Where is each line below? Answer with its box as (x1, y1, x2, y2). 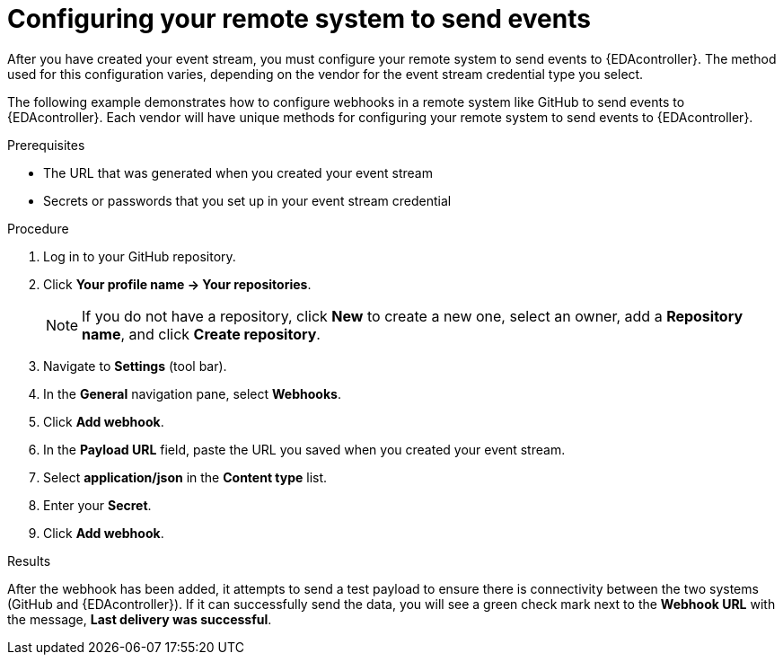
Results (7, 552, 51, 569)
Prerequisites (7, 137, 85, 153)
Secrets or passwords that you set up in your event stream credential (43, 192, 452, 208)
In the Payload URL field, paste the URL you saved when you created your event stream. (43, 441, 566, 457)
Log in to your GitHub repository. (43, 248, 236, 264)
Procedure (7, 220, 69, 236)
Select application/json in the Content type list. (43, 469, 328, 485)
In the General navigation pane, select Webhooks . (43, 385, 341, 402)
